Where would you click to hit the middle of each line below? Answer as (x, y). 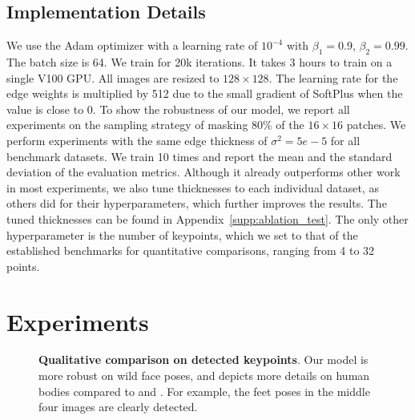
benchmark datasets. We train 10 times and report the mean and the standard (199, 156)
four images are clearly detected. (118, 407)
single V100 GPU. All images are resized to (113, 77)
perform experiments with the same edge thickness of (137, 140)
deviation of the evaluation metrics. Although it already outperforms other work (203, 172)
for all (345, 140)
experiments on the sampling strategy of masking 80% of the (155, 125)
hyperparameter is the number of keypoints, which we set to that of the (182, 234)
